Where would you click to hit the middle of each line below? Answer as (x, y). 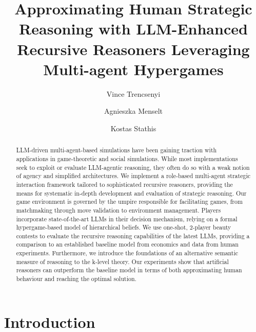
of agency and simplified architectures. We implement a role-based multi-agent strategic (133, 176)
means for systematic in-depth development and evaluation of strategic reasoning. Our (131, 193)
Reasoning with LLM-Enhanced (133, 29)
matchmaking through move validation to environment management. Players (119, 210)
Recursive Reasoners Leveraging (133, 49)
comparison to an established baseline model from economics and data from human (127, 244)
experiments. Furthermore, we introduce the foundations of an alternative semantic (127, 253)
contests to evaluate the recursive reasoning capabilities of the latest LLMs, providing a (133, 235)
